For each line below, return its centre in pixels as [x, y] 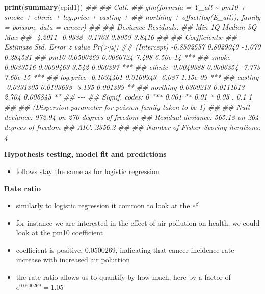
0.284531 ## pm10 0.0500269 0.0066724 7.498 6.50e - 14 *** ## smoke [117, 56]
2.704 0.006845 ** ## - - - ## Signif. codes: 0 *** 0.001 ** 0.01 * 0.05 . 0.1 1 [128, 97]
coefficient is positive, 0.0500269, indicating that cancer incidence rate [125, 249]
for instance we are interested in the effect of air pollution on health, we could [138, 222]
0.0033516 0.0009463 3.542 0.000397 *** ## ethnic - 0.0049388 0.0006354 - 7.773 [132, 67]
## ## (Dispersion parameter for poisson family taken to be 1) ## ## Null [127, 106]
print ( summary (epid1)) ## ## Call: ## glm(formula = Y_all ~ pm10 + [125, 7]
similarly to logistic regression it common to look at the [103, 205]
